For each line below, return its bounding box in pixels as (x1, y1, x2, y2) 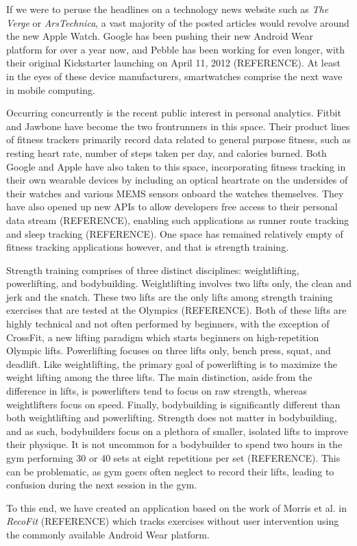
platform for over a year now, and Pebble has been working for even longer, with (6, 42, 345, 56)
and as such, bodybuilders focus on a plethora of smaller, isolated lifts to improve (6, 423, 348, 438)
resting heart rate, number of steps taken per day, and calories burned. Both (6, 145, 327, 160)
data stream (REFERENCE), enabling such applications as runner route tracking (6, 212, 349, 227)
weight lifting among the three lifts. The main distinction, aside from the (6, 370, 312, 384)
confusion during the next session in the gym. (6, 477, 197, 492)
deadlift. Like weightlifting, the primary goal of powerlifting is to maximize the (6, 356, 338, 371)
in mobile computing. (6, 82, 95, 97)
